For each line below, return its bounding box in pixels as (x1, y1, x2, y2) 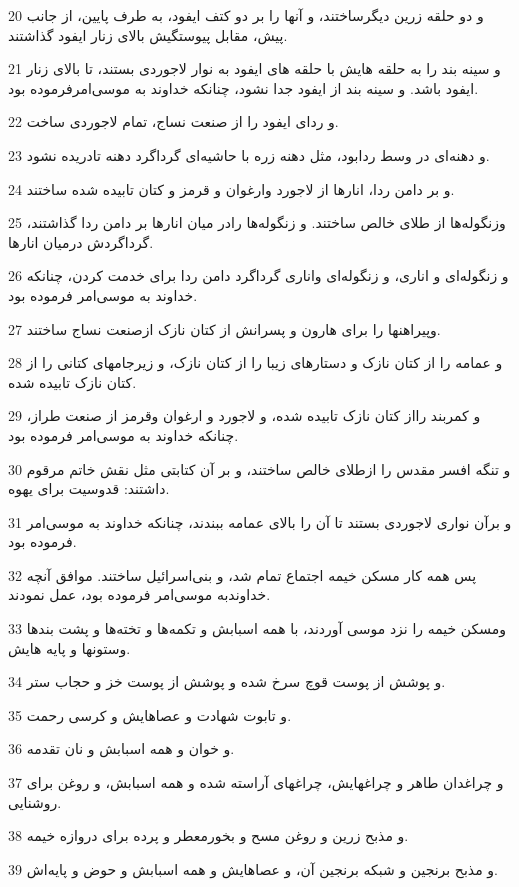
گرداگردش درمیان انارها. (8, 231, 154, 252)
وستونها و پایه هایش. (8, 637, 131, 658)
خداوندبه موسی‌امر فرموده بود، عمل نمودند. (8, 584, 271, 605)
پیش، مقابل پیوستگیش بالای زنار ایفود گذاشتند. (8, 24, 288, 45)
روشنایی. (8, 791, 62, 812)
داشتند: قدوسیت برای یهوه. (8, 478, 170, 499)
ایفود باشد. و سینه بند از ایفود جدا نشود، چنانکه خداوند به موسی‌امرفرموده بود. (8, 77, 479, 98)
